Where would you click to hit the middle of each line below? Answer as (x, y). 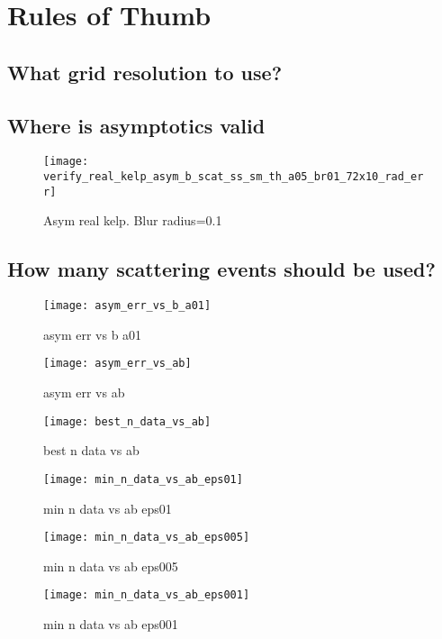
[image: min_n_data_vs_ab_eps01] (143, 479)
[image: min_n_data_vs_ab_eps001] (147, 595)
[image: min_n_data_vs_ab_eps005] (147, 538)
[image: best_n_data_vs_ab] (127, 421)
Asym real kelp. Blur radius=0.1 (133, 220)
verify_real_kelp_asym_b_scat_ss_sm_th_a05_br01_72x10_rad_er (234, 177)
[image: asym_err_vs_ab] (117, 364)
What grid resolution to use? (145, 72)
